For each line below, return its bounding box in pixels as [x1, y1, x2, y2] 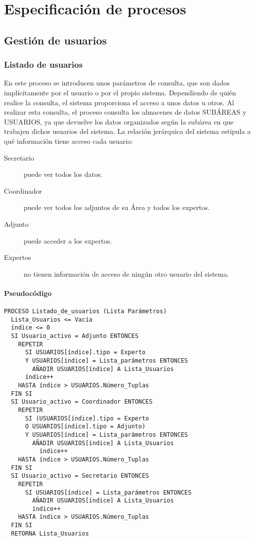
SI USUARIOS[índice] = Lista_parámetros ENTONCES [25, 489, 192, 496]
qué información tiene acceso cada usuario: [4, 135, 133, 146]
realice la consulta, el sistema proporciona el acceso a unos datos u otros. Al [4, 97, 234, 107]
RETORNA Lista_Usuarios [11, 530, 89, 537]
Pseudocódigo [4, 288, 52, 298]
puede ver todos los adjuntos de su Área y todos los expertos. [24, 202, 210, 212]
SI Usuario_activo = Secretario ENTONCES [11, 472, 149, 480]
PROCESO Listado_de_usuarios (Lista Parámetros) [4, 308, 167, 315]
